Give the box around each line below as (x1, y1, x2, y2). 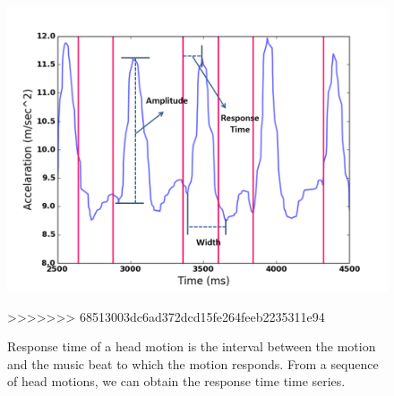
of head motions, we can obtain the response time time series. (7, 372, 346, 391)
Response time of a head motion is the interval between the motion (7, 337, 376, 356)
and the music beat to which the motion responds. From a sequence (7, 354, 379, 373)
